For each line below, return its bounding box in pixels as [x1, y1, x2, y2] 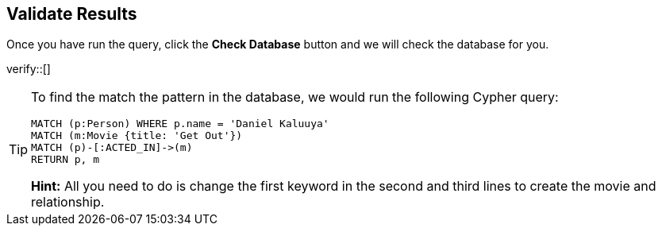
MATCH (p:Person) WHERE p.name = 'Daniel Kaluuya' [31, 118, 329, 130]
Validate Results [6, 4, 137, 24]
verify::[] [6, 62, 51, 76]
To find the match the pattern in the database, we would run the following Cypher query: [31, 89, 559, 106]
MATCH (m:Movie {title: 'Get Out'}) [31, 130, 243, 142]
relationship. [31, 194, 105, 211]
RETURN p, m [31, 153, 100, 166]
